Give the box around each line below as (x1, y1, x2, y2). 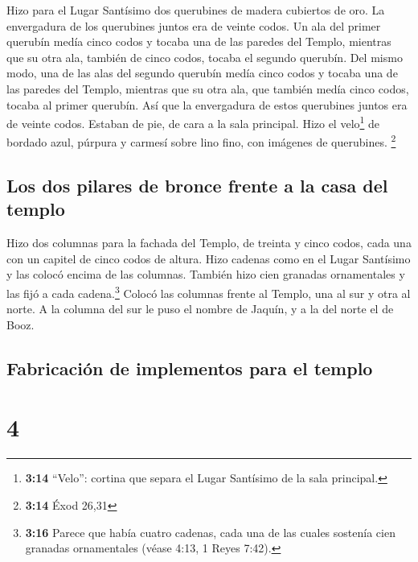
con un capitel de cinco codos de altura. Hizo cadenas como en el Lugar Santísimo (6, 250, 411, 267)
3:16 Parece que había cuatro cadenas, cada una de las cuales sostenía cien (25, 523, 395, 540)
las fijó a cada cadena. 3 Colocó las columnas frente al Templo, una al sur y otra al (6, 283, 411, 301)
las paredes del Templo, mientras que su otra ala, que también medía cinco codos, (6, 80, 409, 97)
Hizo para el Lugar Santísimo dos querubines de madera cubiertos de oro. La (6, 2, 385, 18)
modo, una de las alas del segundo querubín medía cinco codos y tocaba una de (6, 64, 398, 81)
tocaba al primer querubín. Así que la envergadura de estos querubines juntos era (6, 96, 408, 113)
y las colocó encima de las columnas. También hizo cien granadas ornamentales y (6, 266, 405, 283)
